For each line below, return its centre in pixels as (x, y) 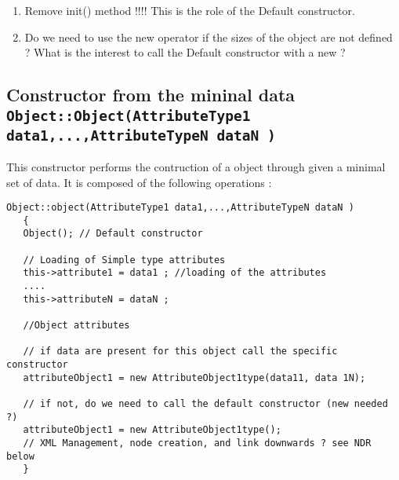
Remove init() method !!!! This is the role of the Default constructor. (190, 10)
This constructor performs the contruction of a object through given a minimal (196, 166)
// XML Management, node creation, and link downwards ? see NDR (197, 443)
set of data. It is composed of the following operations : (139, 182)
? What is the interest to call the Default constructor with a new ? (185, 52)
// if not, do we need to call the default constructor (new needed (205, 403)
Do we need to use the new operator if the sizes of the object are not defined (209, 37)
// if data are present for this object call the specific (180, 352)
